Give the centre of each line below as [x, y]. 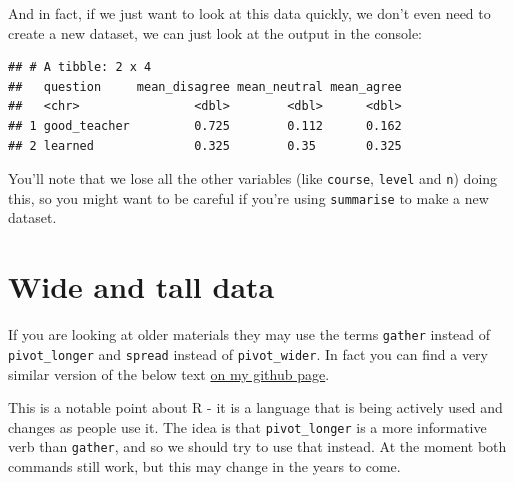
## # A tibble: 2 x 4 [80, 67]
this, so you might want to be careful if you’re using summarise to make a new [248, 197]
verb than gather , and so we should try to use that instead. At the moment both [257, 446]
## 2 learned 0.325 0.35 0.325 [205, 145]
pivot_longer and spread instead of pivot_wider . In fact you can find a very [248, 353]
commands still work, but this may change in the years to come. [204, 466]
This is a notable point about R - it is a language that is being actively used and [255, 407]
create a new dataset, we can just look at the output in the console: [215, 32]
